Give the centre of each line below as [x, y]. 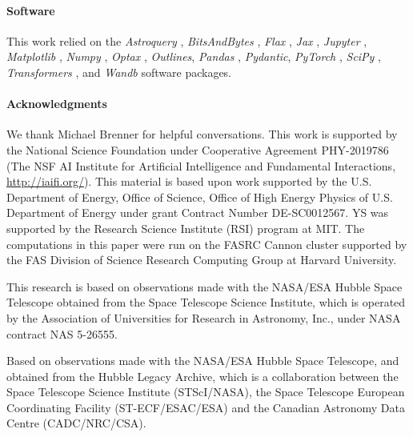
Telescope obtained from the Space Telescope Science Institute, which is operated [206, 302]
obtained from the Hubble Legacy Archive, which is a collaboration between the [202, 376]
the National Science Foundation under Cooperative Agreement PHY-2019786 [198, 149]
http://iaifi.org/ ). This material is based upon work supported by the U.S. [189, 181]
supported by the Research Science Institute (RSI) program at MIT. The [186, 228]
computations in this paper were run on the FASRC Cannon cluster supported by [207, 244]
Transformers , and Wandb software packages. [119, 72]
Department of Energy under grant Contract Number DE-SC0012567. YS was [198, 212]
